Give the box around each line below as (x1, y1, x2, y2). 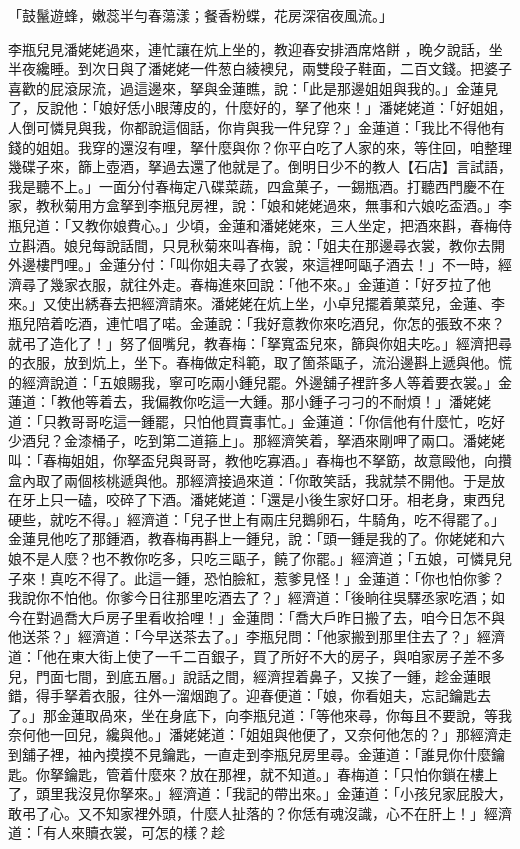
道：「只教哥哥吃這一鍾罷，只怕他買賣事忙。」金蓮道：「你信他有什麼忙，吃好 (8, 410, 505, 431)
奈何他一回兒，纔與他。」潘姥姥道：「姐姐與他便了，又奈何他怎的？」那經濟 (8, 724, 498, 745)
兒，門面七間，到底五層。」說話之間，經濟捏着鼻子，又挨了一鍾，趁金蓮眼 (8, 665, 491, 686)
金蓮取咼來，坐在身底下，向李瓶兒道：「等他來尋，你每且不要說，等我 (56, 704, 512, 725)
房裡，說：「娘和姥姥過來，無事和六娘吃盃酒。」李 (189, 195, 512, 216)
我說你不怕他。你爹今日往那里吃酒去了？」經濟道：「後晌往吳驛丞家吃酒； (8, 587, 491, 608)
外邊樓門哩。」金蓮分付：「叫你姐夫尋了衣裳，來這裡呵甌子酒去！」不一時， (8, 254, 498, 275)
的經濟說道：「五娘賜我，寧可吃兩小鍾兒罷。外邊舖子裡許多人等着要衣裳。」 (8, 371, 498, 392)
